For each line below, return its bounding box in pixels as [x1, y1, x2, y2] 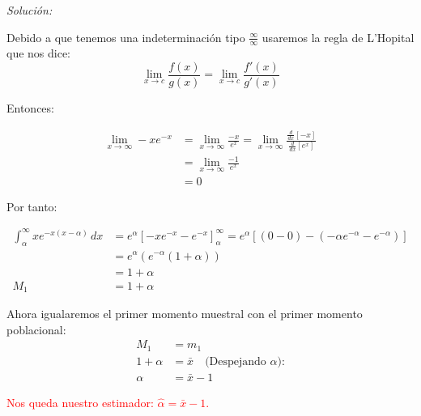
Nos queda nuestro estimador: [6, 393, 154, 410]
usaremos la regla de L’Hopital [262, 28, 415, 45]
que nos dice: [6, 45, 71, 62]
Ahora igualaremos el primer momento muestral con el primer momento [6, 305, 363, 322]
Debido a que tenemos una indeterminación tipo [6, 28, 245, 45]
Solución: [6, 2, 53, 18]
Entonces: [6, 100, 54, 117]
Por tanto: [6, 197, 57, 214]
